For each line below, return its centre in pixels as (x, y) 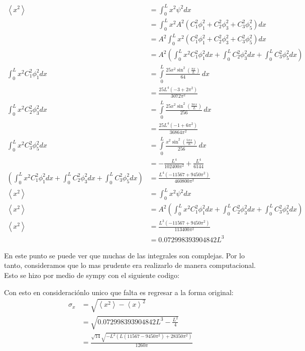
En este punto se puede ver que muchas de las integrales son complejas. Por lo (124, 255)
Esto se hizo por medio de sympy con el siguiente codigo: (92, 275)
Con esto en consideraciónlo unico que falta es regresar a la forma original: (119, 292)
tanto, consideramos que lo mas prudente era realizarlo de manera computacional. (130, 265)
